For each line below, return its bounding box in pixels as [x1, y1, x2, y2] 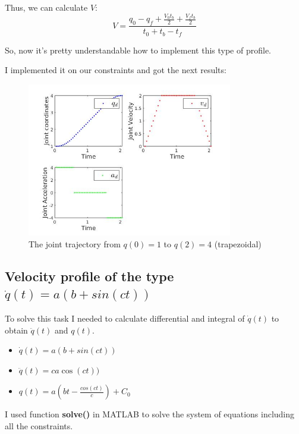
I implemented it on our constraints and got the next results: [5, 64, 226, 76]
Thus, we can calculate [5, 1, 88, 13]
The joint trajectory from [29, 237, 121, 250]
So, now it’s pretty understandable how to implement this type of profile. [5, 43, 271, 56]
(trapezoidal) [214, 237, 262, 250]
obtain [5, 323, 28, 336]
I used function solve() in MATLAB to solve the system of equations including [5, 408, 295, 420]
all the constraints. [5, 419, 73, 432]
